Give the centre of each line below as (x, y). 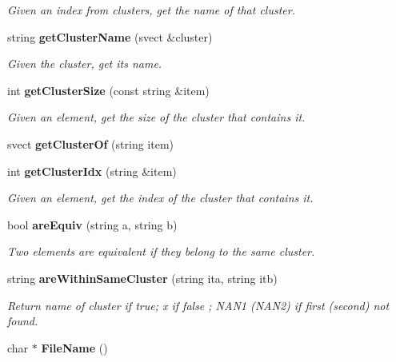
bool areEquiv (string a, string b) (92, 224)
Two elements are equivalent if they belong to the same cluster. (161, 251)
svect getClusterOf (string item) (90, 143)
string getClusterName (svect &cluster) (110, 36)
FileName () (74, 347)
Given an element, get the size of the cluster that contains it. (156, 117)
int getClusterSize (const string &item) (108, 90)
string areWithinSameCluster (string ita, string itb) (142, 278)
